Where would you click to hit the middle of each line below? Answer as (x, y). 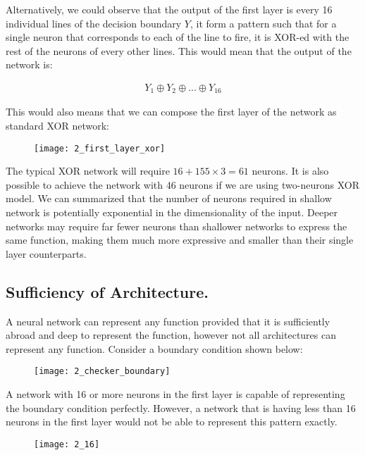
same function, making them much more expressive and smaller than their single (180, 240)
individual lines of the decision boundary (94, 23)
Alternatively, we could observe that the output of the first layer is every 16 (169, 9)
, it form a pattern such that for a (263, 23)
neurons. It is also (290, 171)
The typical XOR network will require (88, 171)
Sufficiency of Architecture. (107, 291)
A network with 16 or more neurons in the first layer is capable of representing (175, 394)
